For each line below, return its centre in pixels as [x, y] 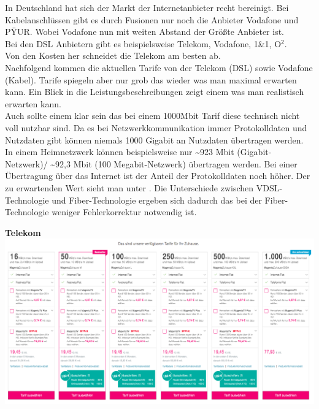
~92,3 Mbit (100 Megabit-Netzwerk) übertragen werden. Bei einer [174, 163]
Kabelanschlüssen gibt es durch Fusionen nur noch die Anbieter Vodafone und [152, 19]
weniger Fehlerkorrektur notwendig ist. [124, 212]
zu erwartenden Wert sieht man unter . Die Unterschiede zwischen [129, 187]
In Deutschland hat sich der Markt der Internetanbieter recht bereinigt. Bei [147, 7]
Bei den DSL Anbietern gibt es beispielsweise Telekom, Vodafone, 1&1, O [143, 43]
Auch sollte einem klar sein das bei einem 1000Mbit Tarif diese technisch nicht [152, 116]
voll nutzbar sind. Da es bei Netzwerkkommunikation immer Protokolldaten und [156, 127]
